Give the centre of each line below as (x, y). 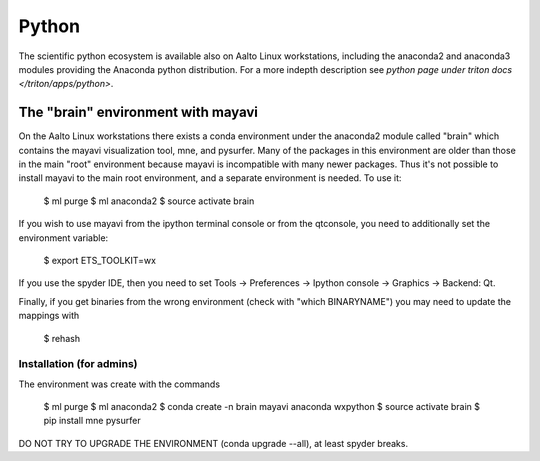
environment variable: (63, 237)
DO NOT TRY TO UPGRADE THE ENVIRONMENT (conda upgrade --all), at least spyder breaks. (213, 443)
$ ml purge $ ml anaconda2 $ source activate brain (149, 201)
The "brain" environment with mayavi (138, 112)
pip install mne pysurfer (92, 421)
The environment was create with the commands (119, 384)
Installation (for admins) (78, 364)
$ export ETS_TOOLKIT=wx (100, 260)
